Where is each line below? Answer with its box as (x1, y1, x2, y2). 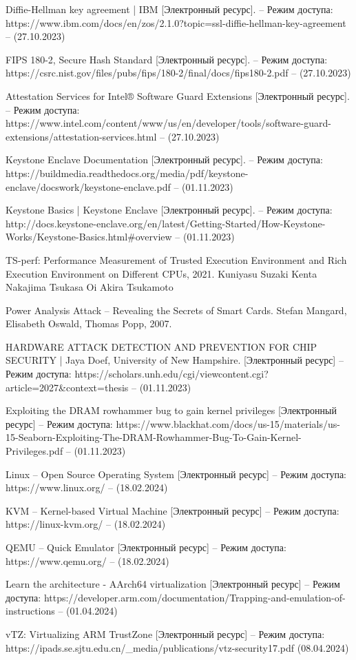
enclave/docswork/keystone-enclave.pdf (6, 179, 171, 194)
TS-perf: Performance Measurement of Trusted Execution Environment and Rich (6, 252, 347, 267)
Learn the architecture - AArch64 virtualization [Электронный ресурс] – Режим (6, 577, 340, 591)
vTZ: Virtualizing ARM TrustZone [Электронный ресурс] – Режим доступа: (6, 626, 325, 641)
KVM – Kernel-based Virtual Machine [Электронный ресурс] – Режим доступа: (6, 503, 339, 517)
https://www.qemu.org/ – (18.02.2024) (6, 553, 169, 568)
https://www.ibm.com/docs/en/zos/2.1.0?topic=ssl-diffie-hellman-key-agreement (6, 15, 346, 30)
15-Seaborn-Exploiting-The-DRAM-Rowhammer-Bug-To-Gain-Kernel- (6, 430, 302, 444)
